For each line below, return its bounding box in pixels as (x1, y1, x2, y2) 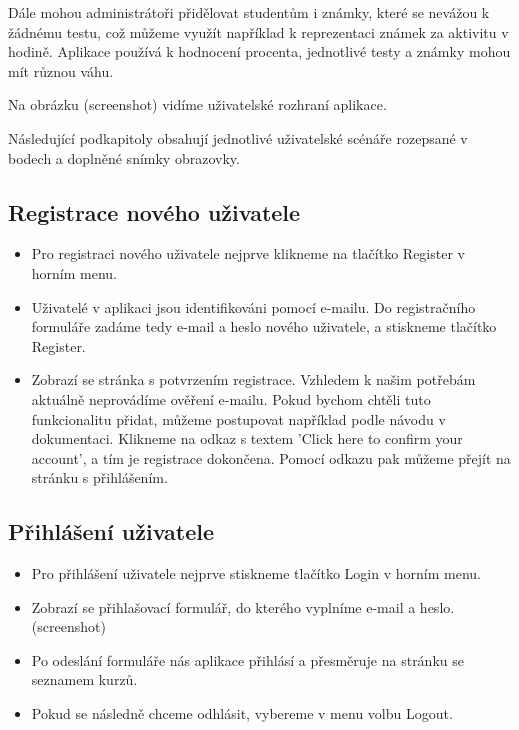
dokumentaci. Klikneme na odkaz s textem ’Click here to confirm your (31, 428, 463, 449)
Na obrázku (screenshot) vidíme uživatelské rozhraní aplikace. (8, 94, 387, 115)
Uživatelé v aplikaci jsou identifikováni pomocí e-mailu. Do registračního (31, 296, 476, 317)
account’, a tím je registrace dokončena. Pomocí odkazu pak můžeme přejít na (31, 447, 511, 468)
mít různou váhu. (8, 60, 114, 81)
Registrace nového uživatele (8, 196, 301, 227)
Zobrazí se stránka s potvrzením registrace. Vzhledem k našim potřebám (31, 369, 476, 390)
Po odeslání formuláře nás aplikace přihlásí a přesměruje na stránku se (31, 649, 464, 670)
